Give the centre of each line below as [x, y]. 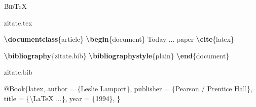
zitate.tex [18, 22]
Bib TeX [16, 6]
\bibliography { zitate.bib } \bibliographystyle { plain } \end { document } [117, 55]
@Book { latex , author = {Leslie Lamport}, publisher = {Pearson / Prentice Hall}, [128, 88]
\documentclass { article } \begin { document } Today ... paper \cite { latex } [119, 39]
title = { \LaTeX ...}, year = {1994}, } [62, 98]
